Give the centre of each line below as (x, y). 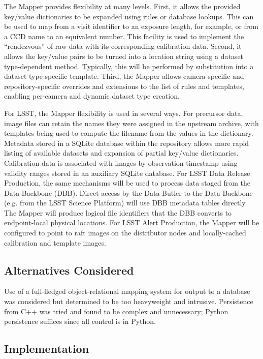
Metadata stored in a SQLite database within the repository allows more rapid (127, 143)
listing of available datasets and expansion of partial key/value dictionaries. (121, 153)
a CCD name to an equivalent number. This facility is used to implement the (124, 36)
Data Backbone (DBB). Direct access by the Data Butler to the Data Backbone (128, 192)
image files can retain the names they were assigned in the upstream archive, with (131, 123)
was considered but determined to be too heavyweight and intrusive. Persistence (129, 301)
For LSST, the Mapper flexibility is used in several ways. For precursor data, (124, 113)
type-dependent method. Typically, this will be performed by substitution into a (129, 66)
